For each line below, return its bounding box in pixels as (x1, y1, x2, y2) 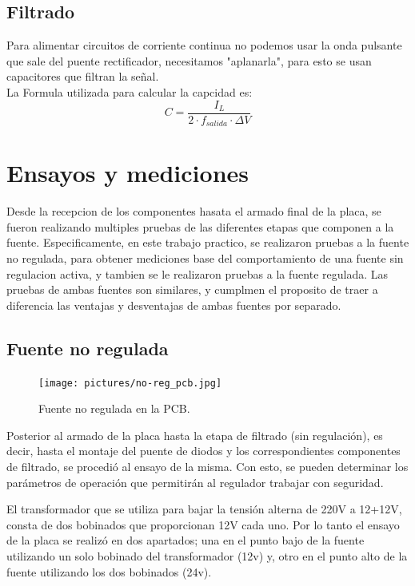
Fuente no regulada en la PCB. (38, 400, 190, 417)
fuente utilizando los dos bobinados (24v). (6, 563, 212, 580)
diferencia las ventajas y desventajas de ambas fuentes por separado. (6, 296, 341, 313)
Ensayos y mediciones (6, 156, 249, 189)
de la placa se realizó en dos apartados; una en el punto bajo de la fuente (6, 532, 365, 548)
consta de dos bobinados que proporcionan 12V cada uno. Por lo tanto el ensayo (6, 516, 400, 533)
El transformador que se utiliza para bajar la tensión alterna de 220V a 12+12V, (6, 501, 402, 517)
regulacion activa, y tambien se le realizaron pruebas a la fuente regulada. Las (6, 265, 388, 282)
